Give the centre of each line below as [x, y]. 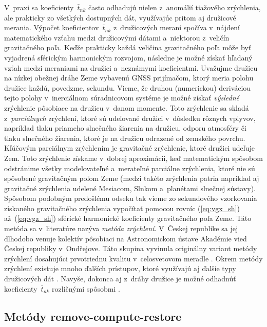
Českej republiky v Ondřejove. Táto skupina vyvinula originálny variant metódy [131, 248]
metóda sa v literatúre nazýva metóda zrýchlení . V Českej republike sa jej [121, 228]
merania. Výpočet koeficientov [52, 27]
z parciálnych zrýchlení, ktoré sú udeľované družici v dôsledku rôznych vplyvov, [130, 118]
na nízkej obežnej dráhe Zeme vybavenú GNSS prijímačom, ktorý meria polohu [129, 78]
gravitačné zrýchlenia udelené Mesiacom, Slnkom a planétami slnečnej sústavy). [130, 188]
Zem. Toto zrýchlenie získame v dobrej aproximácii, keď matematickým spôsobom [133, 158]
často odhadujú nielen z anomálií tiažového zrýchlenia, [174, 7]
